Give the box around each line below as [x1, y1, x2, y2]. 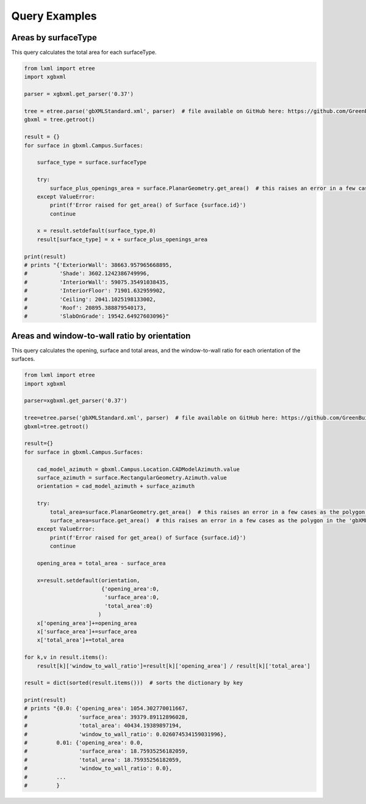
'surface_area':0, [104, 594, 160, 601]
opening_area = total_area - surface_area [37, 560, 166, 566]
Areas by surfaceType [11, 32, 98, 43]
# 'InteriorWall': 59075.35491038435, [24, 279, 169, 285]
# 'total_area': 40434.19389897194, [24, 722, 182, 729]
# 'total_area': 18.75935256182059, [24, 756, 182, 763]
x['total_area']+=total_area [37, 637, 124, 644]
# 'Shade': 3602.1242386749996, [24, 270, 150, 277]
